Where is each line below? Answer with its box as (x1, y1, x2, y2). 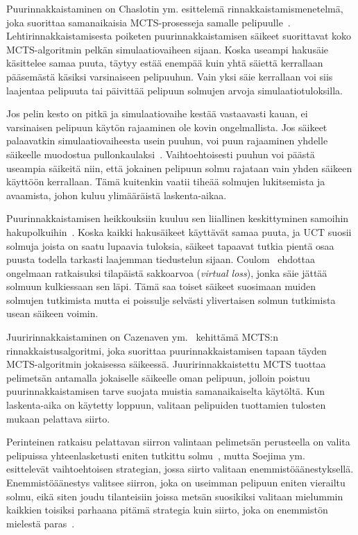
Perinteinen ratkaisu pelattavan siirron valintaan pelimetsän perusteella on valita (6, 434, 350, 449)
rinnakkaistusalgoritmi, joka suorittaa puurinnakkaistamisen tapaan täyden (6, 343, 327, 357)
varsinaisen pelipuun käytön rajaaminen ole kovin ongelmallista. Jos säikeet (6, 119, 327, 134)
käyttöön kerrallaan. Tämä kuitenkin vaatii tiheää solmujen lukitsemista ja (6, 174, 325, 189)
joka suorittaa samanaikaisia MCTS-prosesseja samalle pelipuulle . (6, 15, 291, 29)
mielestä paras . (6, 516, 75, 530)
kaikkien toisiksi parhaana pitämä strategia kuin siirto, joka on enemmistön (6, 502, 328, 517)
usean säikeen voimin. (6, 306, 99, 321)
